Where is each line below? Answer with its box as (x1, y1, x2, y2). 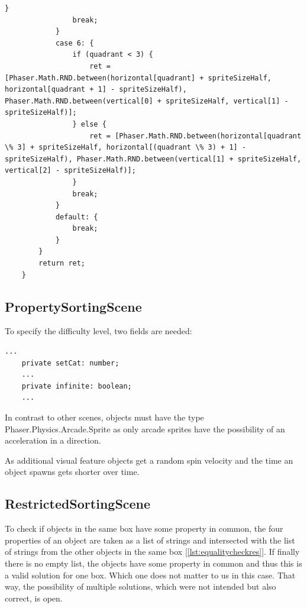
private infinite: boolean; (21, 381, 132, 390)
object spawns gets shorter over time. (5, 465, 140, 478)
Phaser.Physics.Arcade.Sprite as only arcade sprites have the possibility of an (5, 422, 285, 435)
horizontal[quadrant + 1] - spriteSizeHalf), (5, 85, 187, 94)
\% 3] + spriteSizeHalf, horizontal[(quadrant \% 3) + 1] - (5, 143, 247, 152)
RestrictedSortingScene (5, 494, 151, 513)
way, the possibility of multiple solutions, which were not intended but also (5, 580, 276, 593)
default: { (55, 212, 98, 221)
